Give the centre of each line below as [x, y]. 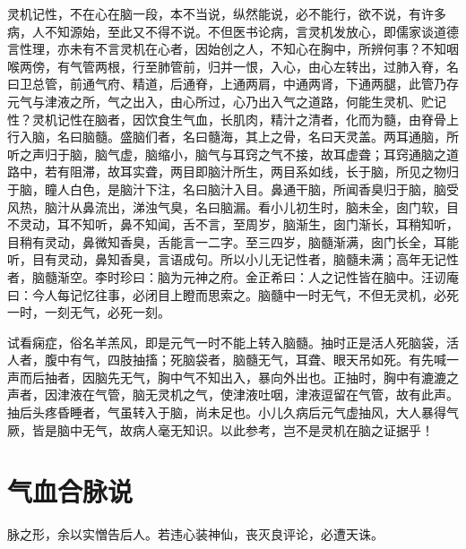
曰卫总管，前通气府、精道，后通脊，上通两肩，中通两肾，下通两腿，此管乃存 [233, 84]
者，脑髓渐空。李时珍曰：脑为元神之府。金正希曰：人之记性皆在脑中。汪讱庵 [233, 276]
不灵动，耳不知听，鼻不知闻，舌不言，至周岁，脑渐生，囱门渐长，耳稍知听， [233, 224]
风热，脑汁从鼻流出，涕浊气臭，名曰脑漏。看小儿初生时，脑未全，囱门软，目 [233, 206]
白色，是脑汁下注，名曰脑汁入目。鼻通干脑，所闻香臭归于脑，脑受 [264, 189]
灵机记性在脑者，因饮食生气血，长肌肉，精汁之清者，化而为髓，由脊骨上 [245, 119]
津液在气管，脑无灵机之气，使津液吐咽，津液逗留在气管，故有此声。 [258, 395]
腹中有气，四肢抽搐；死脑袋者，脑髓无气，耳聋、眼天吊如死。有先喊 [245, 360]
